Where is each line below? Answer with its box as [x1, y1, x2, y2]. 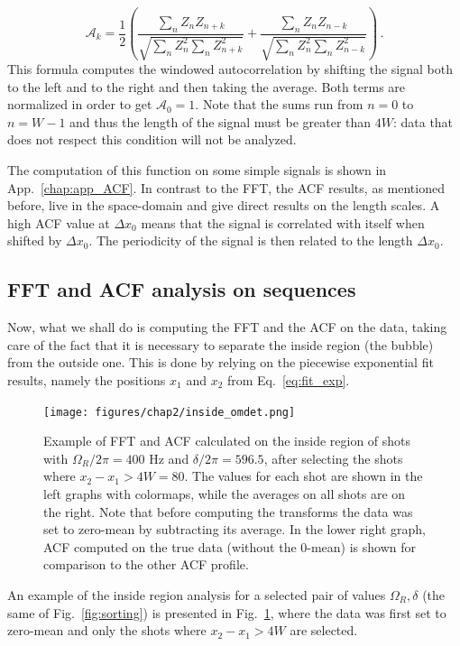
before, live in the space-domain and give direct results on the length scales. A [7, 196, 440, 215]
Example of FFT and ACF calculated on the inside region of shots [43, 431, 411, 450]
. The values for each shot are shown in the [184, 466, 423, 485]
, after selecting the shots [263, 448, 403, 467]
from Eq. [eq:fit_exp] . [226, 370, 350, 389]
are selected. [290, 621, 358, 640]
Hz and [149, 448, 189, 467]
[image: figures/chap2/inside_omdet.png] [43, 405, 296, 419]
